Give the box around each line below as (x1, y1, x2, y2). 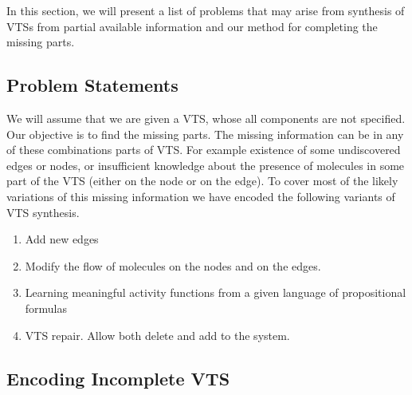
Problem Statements (6, 73, 179, 97)
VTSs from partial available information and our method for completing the (6, 18, 378, 34)
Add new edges (25, 231, 99, 247)
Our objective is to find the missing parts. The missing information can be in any (6, 125, 404, 142)
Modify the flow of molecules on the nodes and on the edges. (25, 257, 321, 274)
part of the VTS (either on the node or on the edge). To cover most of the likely (6, 172, 398, 189)
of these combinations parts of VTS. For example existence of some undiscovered (6, 141, 401, 158)
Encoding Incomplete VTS (6, 365, 230, 390)
